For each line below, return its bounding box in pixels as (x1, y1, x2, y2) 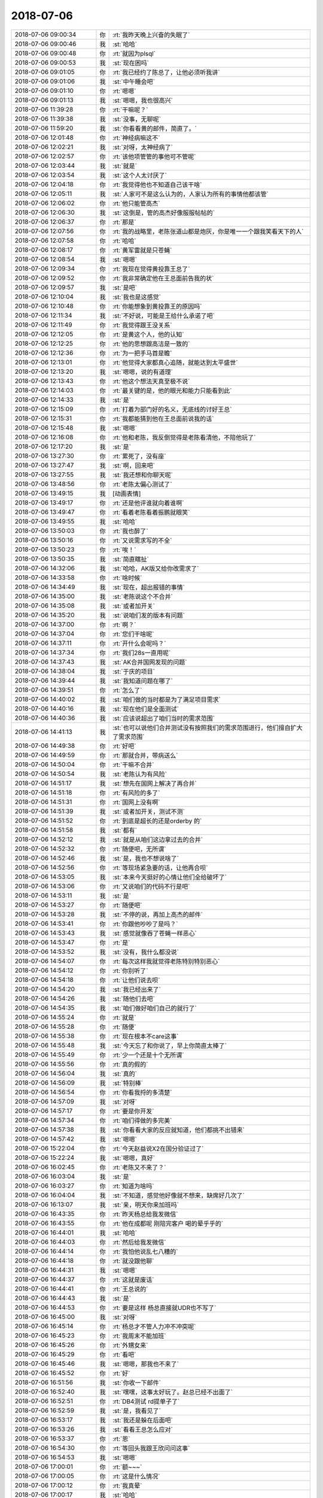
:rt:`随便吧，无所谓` (112, 845, 166, 853)
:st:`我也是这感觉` (112, 292, 161, 301)
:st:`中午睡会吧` (112, 77, 156, 86)
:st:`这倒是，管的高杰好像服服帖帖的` (112, 209, 215, 217)
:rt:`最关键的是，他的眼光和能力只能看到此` (112, 386, 232, 395)
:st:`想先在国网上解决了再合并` (112, 779, 197, 787)
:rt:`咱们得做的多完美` (112, 1116, 172, 1125)
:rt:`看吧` (112, 1350, 136, 1358)
